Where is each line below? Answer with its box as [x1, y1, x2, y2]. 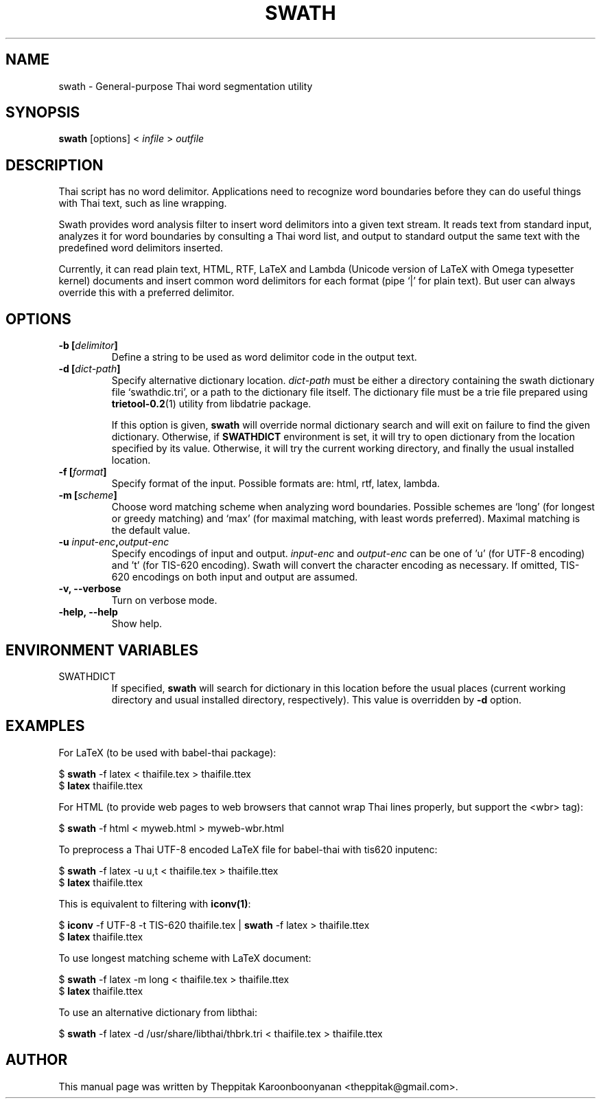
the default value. [111, 524, 191, 537]
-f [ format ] [58, 466, 107, 478]
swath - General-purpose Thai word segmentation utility [58, 80, 313, 92]
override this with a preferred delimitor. [58, 286, 235, 299]
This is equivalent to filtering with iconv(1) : [58, 897, 251, 910]
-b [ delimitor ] [58, 339, 118, 352]
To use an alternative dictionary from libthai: [58, 1006, 257, 1018]
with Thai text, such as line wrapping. [58, 197, 227, 210]
